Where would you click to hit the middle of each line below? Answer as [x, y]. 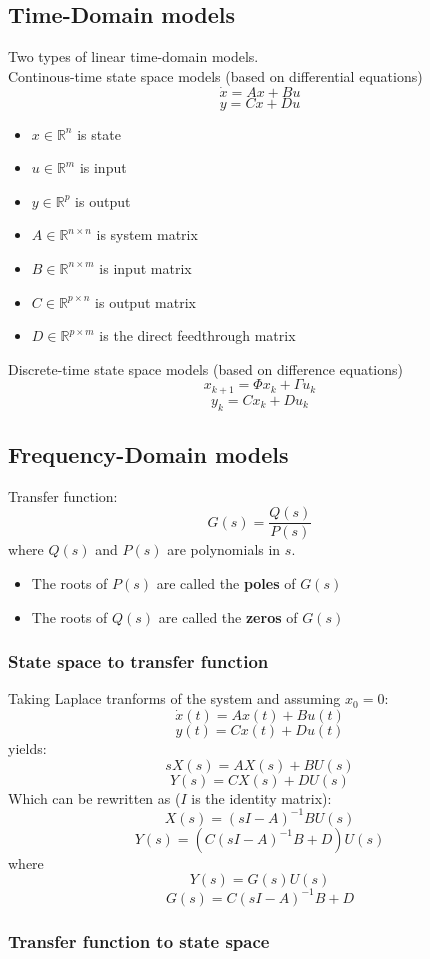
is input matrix [145, 267]
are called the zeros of [228, 616]
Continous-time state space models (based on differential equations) [215, 75]
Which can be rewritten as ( [94, 797]
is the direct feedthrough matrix [197, 335]
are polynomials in [224, 549]
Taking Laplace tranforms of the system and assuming [174, 698]
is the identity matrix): [261, 797]
